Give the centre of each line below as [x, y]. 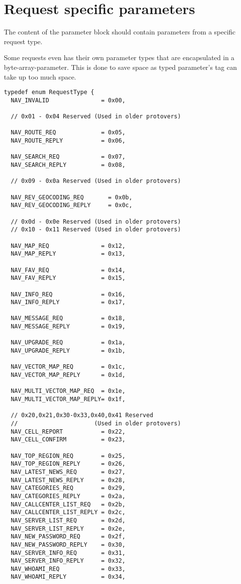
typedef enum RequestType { [49, 92]
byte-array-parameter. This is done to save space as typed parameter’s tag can [120, 67]
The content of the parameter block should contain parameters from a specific [120, 32]
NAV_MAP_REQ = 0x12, [68, 246]
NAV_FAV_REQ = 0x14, [68, 270]
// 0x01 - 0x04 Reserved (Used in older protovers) [96, 117]
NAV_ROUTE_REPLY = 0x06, [68, 141]
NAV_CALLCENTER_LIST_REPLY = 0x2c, [68, 512]
